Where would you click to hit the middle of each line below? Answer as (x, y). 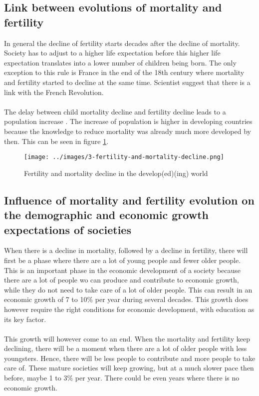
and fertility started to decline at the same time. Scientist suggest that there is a (127, 82)
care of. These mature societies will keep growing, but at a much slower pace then (129, 368)
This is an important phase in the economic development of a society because (123, 270)
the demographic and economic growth (106, 215)
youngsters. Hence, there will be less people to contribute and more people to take (130, 358)
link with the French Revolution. (54, 92)
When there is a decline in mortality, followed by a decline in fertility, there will (126, 250)
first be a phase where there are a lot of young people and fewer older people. (123, 260)
